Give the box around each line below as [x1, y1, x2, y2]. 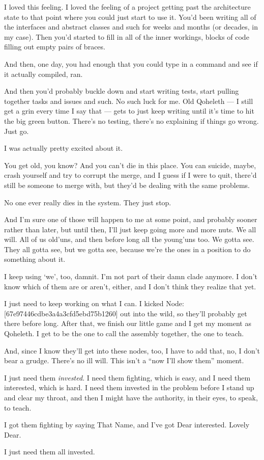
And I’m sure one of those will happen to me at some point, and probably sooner [4, 214, 257, 225]
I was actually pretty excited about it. [4, 143, 123, 153]
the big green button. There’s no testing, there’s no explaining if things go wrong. [4, 115, 259, 126]
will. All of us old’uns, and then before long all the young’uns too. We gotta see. [4, 234, 254, 245]
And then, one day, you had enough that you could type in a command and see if [4, 58, 258, 69]
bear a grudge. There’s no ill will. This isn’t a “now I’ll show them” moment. [4, 355, 244, 366]
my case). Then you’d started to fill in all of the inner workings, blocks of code [4, 31, 249, 42]
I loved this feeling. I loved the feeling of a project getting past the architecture [4, 2, 251, 12]
